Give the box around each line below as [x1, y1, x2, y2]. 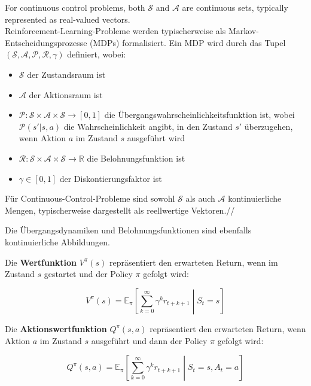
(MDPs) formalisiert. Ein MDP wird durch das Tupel [90, 36, 286, 48]
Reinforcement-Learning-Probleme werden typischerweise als [5, 25, 226, 37]
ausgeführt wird [127, 132, 185, 144]
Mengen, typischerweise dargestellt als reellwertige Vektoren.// [5, 203, 235, 216]
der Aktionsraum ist [29, 88, 103, 101]
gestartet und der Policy [44, 268, 133, 280]
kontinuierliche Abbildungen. [5, 235, 110, 248]
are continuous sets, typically [182, 1, 288, 13]
